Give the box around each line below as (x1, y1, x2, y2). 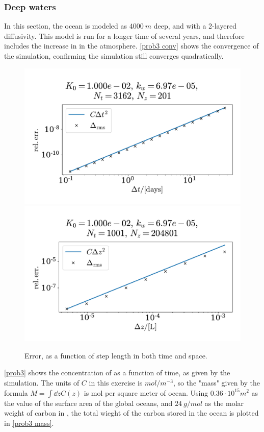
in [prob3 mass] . (4, 417, 54, 428)
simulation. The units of (4, 377, 80, 388)
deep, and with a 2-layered (153, 20, 236, 31)
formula (4, 387, 28, 398)
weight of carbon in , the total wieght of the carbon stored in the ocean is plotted (4, 407, 259, 418)
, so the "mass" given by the (173, 377, 260, 388)
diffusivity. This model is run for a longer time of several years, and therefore (4, 30, 245, 41)
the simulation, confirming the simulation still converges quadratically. (4, 51, 224, 61)
